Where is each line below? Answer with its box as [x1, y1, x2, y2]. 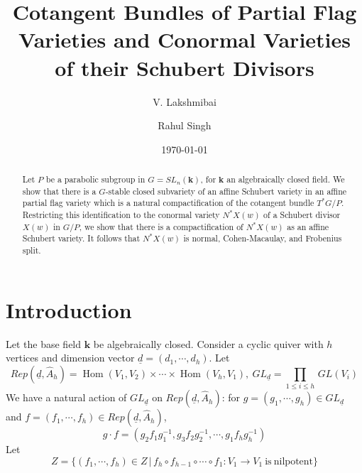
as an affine [287, 220, 329, 232]
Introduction [6, 295, 132, 324]
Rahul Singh [158, 118, 212, 133]
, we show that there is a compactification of [79, 220, 243, 232]
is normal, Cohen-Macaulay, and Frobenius [183, 232, 342, 244]
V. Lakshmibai [153, 94, 216, 109]
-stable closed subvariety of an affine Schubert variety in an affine [105, 185, 347, 197]
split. [22, 244, 41, 256]
